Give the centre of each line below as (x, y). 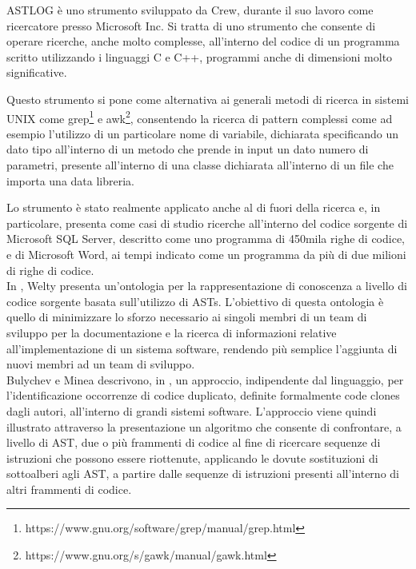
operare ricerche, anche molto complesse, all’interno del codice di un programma (203, 41)
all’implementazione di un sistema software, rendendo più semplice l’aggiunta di (202, 348)
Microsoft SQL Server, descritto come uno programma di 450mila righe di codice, (206, 239)
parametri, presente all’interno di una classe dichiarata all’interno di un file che (200, 165)
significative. (37, 72)
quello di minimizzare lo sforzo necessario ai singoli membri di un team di (187, 317)
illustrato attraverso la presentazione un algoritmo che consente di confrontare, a (204, 426)
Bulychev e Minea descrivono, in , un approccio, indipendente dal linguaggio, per (205, 379)
